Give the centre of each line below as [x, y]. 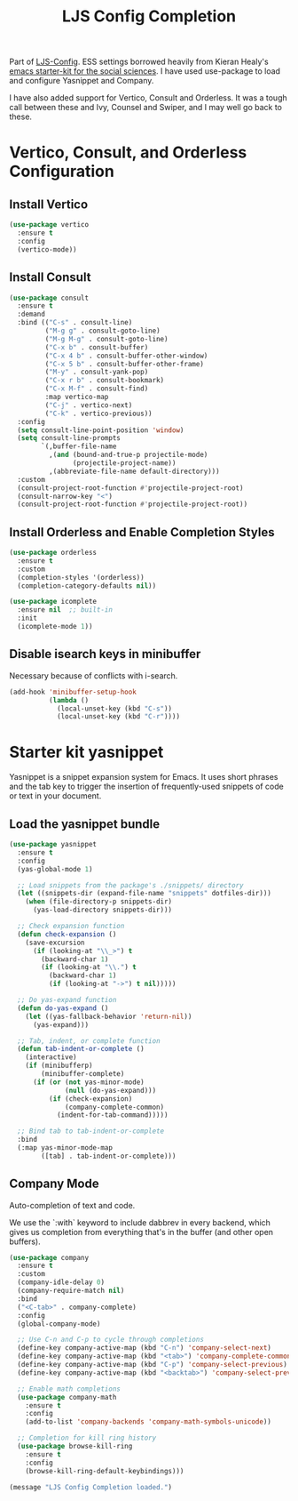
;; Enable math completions [69, 1389]
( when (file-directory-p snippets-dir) [99, 902]
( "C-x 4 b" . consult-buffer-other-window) [126, 356]
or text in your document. [55, 796]
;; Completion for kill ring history [87, 1438]
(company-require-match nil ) [71, 1291]
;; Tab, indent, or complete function [89, 1041]
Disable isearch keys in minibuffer [105, 654]
